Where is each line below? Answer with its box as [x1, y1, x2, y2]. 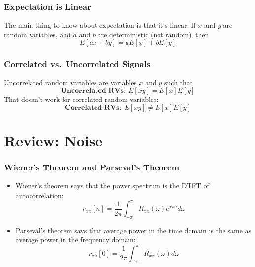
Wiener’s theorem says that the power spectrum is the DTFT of [15, 180, 209, 191]
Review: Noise [4, 131, 103, 150]
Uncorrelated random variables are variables [4, 77, 137, 87]
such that [164, 77, 193, 87]
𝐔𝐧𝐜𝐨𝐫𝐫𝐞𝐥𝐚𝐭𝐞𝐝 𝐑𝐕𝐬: [61, 87, 126, 95]
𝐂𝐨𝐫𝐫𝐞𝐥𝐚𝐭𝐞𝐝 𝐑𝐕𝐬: [65, 104, 122, 111]
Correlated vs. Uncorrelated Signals [4, 58, 151, 70]
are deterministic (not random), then [97, 29, 209, 39]
